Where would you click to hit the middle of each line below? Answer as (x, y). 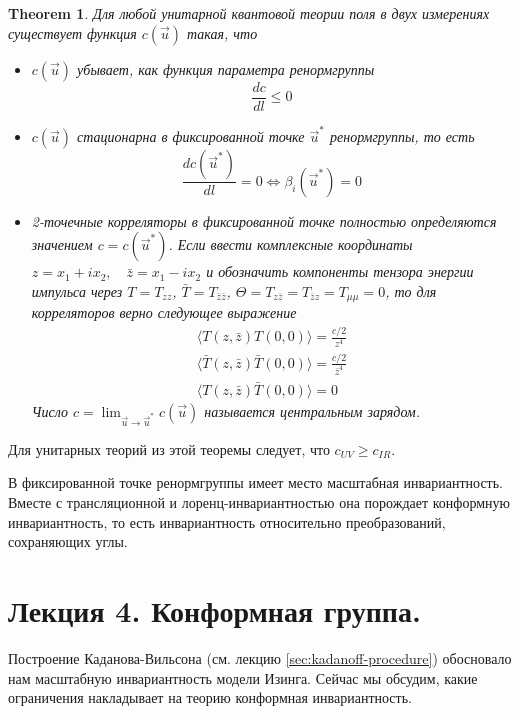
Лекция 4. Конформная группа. (214, 610)
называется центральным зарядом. (312, 410)
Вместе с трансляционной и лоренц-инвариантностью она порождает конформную (259, 502)
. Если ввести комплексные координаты (290, 244)
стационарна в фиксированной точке (191, 136)
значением (62, 244)
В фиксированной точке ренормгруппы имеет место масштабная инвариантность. (255, 482)
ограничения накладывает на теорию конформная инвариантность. (210, 697)
